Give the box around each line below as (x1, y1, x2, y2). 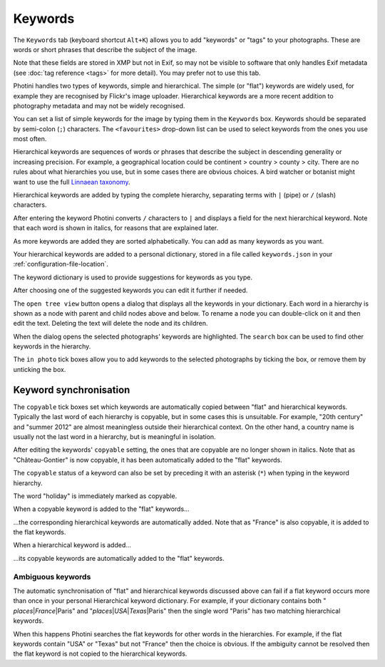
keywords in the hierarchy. (13, 342, 91, 351)
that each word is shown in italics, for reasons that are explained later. (13, 224, 219, 232)
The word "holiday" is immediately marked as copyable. (13, 492, 178, 500)
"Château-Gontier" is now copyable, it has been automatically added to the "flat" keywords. (13, 455, 282, 464)
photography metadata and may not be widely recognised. (13, 101, 185, 110)
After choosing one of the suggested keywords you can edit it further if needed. (13, 286, 248, 295)
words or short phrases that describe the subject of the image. (13, 45, 197, 53)
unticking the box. (13, 365, 66, 373)
